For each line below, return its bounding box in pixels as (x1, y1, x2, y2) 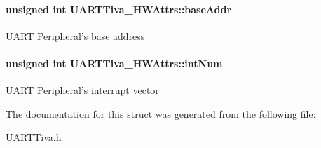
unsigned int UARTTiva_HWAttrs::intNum (6, 55, 223, 70)
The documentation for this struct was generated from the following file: (6, 106, 316, 121)
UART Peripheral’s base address (6, 28, 145, 43)
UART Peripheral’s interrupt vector (6, 83, 159, 97)
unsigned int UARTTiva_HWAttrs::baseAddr (6, 1, 232, 16)
